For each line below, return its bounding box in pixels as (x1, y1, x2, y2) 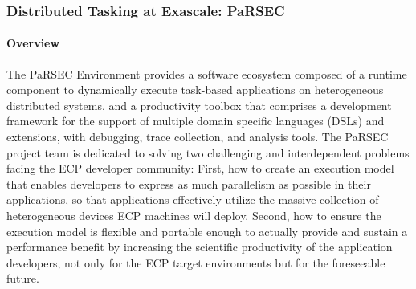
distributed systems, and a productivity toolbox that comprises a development (6, 96, 392, 113)
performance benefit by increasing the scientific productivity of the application (6, 238, 393, 255)
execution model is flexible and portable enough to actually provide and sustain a (6, 222, 408, 239)
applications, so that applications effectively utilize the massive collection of (6, 191, 379, 208)
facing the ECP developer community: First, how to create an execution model (6, 160, 394, 177)
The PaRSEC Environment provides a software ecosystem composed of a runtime (6, 65, 407, 82)
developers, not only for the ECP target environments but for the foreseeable (6, 254, 385, 271)
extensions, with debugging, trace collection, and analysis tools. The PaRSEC (6, 128, 389, 145)
